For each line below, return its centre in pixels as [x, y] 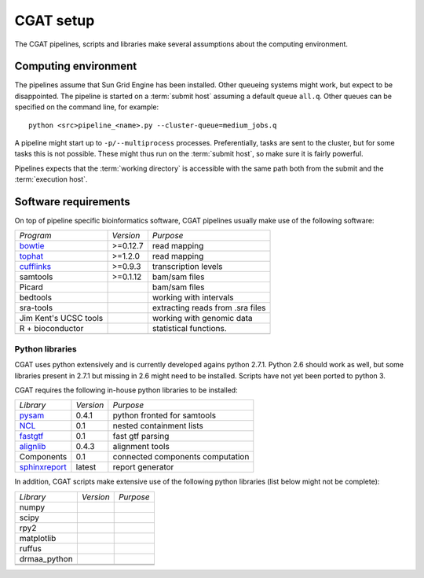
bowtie [32, 246]
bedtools [36, 297]
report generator [143, 467]
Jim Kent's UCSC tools [61, 318]
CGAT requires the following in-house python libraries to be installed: [126, 390]
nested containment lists [158, 426]
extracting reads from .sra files [209, 308]
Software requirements [72, 202]
